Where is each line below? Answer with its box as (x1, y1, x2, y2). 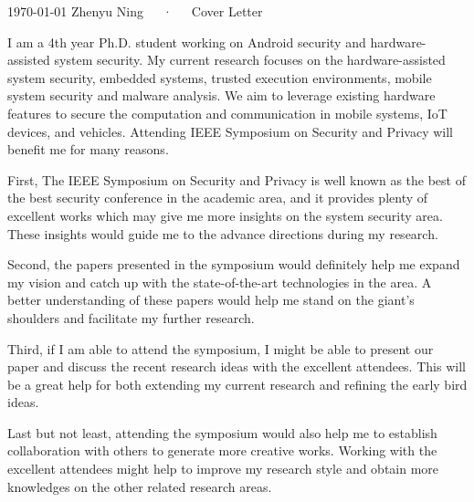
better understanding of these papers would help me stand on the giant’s (7, 290, 415, 309)
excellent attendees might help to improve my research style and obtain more (7, 459, 439, 478)
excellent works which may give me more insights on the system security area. (7, 205, 443, 225)
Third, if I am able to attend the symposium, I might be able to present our (7, 339, 434, 358)
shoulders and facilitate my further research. (7, 308, 255, 327)
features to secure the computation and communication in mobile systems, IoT (7, 103, 448, 122)
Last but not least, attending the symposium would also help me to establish (7, 423, 437, 442)
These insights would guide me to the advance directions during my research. (7, 224, 438, 243)
